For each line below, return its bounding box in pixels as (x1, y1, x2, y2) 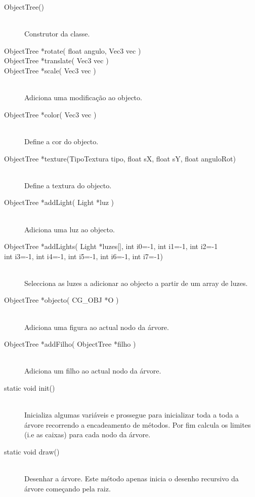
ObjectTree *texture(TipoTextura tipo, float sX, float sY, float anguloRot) (4, 153, 236, 163)
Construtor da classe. (24, 28, 90, 39)
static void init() (4, 383, 55, 393)
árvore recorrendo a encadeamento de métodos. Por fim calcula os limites (24, 419, 251, 430)
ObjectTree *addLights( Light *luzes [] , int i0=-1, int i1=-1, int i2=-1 (4, 241, 218, 252)
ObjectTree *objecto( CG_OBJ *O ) (4, 295, 119, 305)
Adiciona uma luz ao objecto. (24, 224, 115, 234)
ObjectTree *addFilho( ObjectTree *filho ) (4, 339, 136, 349)
